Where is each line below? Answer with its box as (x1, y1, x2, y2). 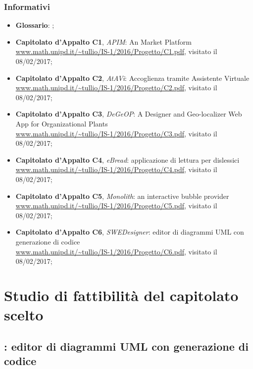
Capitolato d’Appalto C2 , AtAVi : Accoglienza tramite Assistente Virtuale (15, 72, 250, 83)
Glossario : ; (15, 20, 54, 30)
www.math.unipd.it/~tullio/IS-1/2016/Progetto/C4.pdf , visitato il (15, 164, 217, 175)
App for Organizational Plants (15, 118, 108, 128)
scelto (4, 305, 44, 325)
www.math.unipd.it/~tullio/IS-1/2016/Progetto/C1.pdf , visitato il (15, 46, 217, 57)
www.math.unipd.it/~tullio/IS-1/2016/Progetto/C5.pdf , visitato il (15, 200, 217, 211)
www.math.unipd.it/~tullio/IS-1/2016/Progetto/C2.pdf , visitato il (15, 82, 217, 93)
